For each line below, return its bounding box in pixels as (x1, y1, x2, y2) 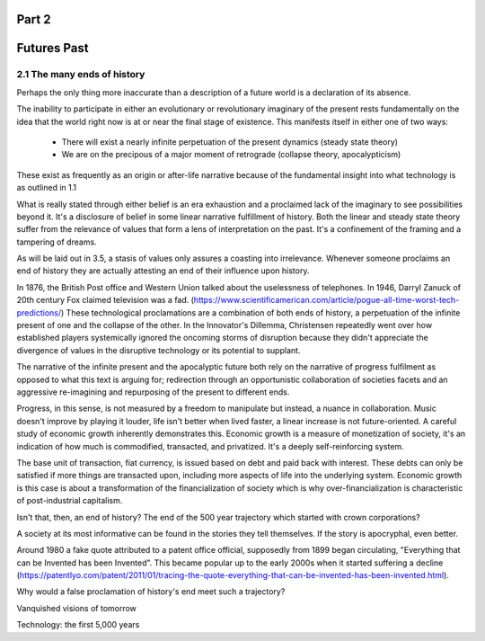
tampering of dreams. (16, 236, 98, 247)
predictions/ (16, 307, 62, 318)
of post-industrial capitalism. (16, 495, 123, 506)
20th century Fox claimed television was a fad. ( (16, 295, 195, 306)
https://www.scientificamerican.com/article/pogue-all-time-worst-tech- (193, 295, 460, 306)
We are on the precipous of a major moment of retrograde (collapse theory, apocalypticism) (61, 149, 401, 160)
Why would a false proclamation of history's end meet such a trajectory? (16, 586, 286, 597)
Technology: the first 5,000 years (16, 619, 140, 630)
